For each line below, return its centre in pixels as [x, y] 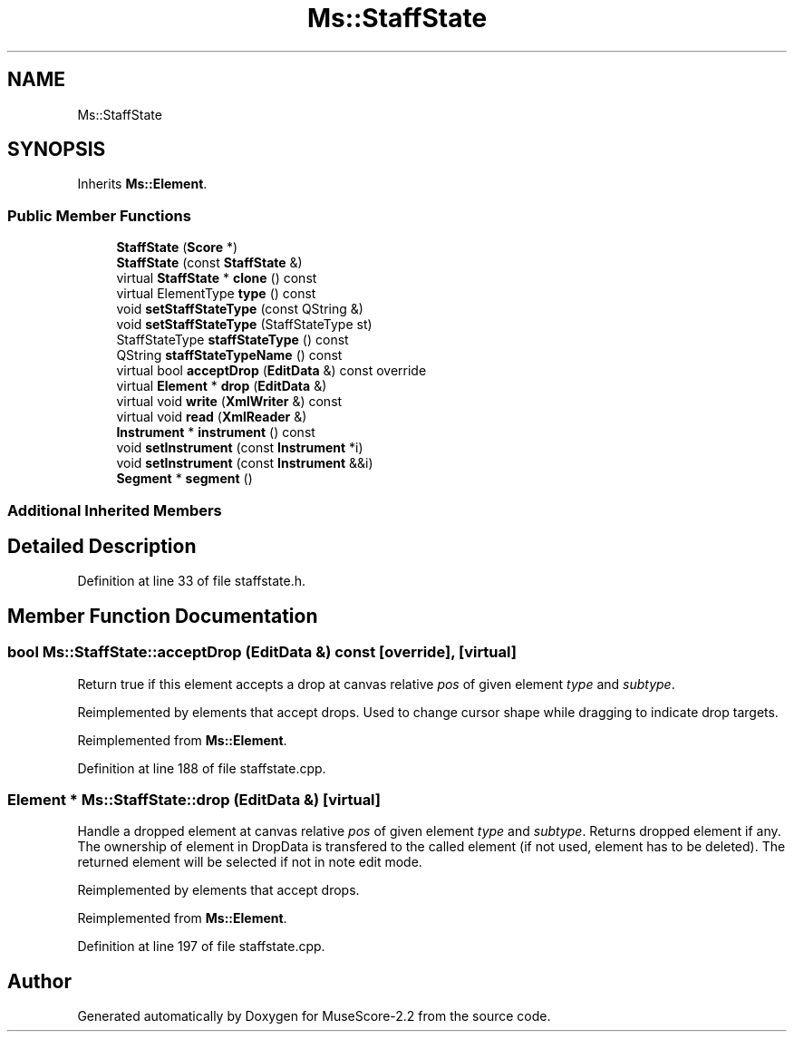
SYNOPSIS [57, 150]
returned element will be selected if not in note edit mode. [250, 862]
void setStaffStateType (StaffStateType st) [244, 325]
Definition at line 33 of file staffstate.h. [192, 581]
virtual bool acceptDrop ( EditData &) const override [271, 371]
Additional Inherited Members [115, 510]
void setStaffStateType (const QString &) [240, 309]
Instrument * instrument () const [216, 432]
